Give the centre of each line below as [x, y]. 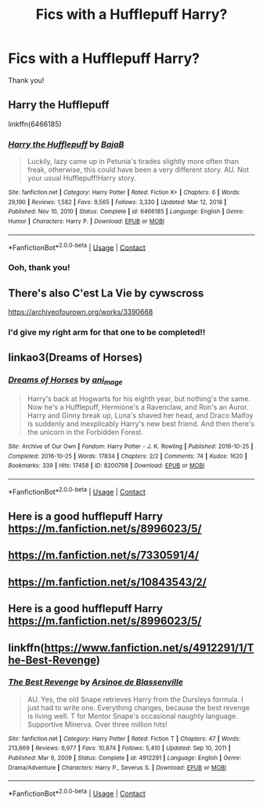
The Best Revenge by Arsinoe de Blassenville [96, 682]
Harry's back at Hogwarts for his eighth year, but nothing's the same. [139, 399]
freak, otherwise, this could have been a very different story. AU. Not [138, 170]
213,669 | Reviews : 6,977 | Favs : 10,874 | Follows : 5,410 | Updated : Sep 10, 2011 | [119, 748]
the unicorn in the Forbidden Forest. [85, 432]
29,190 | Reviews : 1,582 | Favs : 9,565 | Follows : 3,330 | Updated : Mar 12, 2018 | [117, 202]
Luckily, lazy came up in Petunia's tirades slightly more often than [133, 162]
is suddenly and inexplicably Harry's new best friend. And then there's [141, 423]
